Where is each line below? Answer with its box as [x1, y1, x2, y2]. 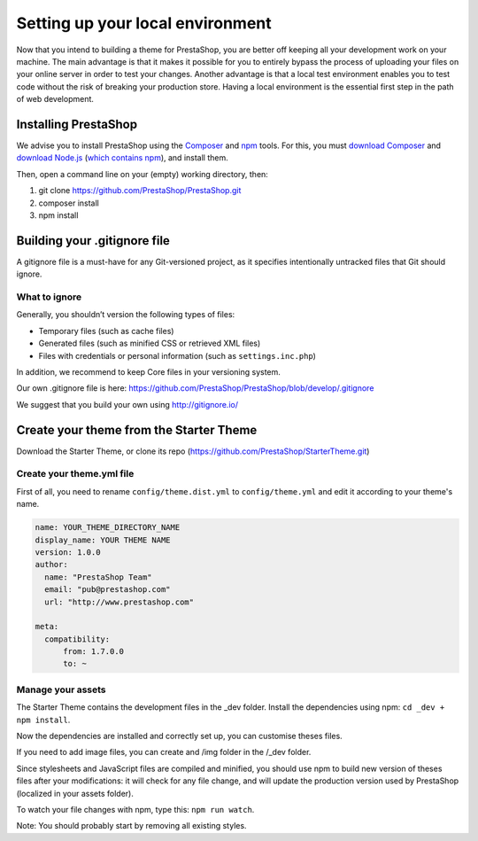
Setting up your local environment [16, 13, 272, 33]
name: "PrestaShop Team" [44, 572, 152, 582]
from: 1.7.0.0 [63, 647, 124, 657]
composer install [38, 198, 99, 208]
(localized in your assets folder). [16, 788, 135, 798]
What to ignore [16, 291, 82, 303]
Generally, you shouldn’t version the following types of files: [16, 309, 235, 320]
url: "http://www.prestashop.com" [44, 596, 195, 607]
